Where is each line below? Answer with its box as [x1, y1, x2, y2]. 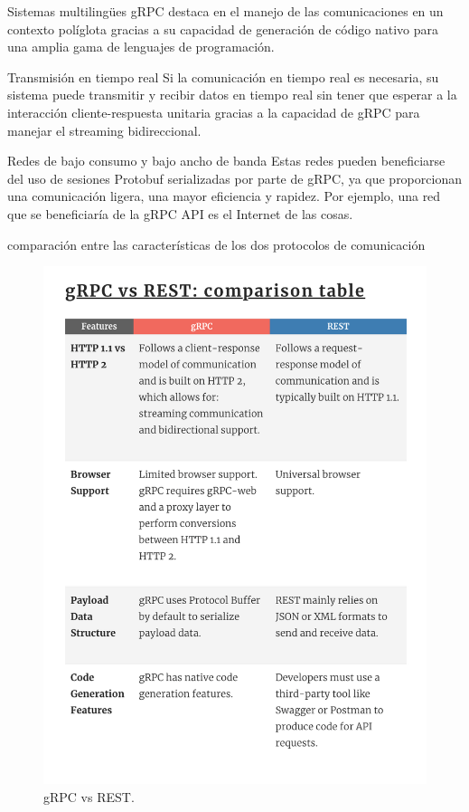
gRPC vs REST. [43, 787, 135, 806]
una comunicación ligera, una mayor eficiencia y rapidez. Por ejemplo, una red [7, 186, 441, 205]
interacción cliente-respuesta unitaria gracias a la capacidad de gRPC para [7, 102, 420, 121]
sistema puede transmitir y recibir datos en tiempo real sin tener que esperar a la [7, 85, 457, 104]
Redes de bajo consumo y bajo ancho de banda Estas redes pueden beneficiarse [7, 151, 446, 170]
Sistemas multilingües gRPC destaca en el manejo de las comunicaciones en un [7, 2, 444, 20]
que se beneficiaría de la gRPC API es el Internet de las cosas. [7, 204, 353, 223]
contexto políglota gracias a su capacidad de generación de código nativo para [7, 19, 439, 38]
